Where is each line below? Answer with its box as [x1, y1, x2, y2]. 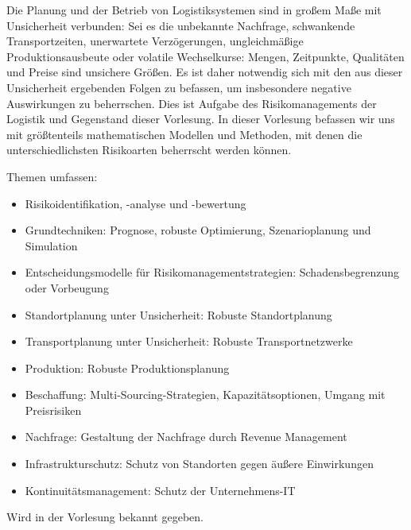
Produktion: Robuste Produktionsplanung [25, 359, 230, 376]
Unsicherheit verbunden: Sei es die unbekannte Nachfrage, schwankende [6, 17, 355, 33]
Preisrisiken [25, 401, 82, 418]
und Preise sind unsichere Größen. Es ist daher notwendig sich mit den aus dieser [6, 64, 403, 80]
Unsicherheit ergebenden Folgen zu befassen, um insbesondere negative [6, 79, 351, 95]
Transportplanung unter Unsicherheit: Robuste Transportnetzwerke [25, 333, 353, 350]
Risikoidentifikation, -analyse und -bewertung [25, 195, 246, 211]
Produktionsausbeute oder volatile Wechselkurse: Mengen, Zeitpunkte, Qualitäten [6, 48, 405, 64]
